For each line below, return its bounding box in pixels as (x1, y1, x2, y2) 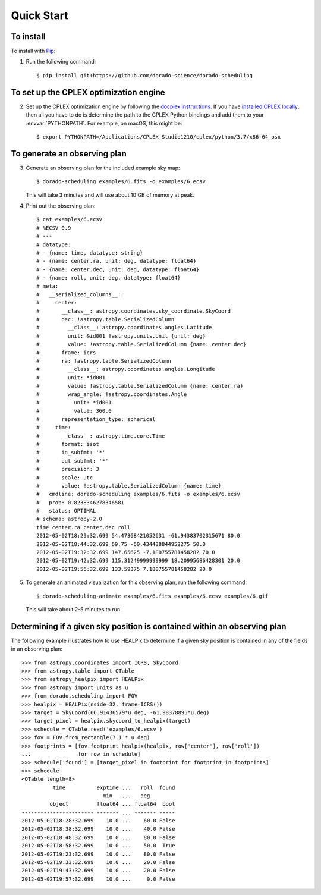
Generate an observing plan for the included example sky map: (26, 164, 181, 171)
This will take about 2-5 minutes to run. (26, 605, 122, 613)
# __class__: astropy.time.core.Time (36, 432, 165, 439)
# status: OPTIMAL (36, 507, 96, 514)
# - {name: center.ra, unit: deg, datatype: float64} (36, 257, 196, 265)
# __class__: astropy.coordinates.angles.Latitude (36, 324, 212, 331)
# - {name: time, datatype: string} (36, 249, 143, 256)
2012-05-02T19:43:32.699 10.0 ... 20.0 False (21, 867, 175, 874)
